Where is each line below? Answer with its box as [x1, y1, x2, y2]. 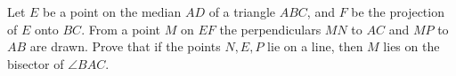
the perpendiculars [219, 19, 322, 38]
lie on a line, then [267, 37, 363, 56]
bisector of [7, 54, 64, 72]
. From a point [81, 19, 161, 38]
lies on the [383, 37, 440, 56]
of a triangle [208, 3, 276, 20]
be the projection [351, 3, 444, 20]
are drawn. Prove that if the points [29, 37, 221, 56]
